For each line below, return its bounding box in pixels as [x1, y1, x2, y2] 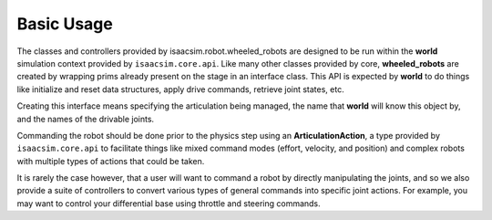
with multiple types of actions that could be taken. [16, 155, 205, 166]
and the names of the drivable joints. [16, 113, 155, 124]
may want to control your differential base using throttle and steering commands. [16, 197, 321, 209]
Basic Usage [16, 14, 113, 34]
